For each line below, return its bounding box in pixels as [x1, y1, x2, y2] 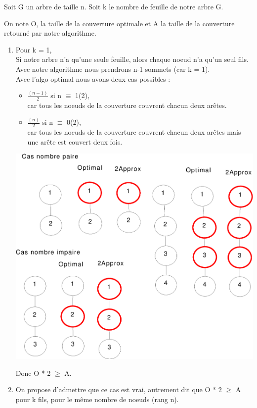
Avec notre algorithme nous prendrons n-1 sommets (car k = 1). [15, 63, 210, 74]
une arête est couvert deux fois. [27, 136, 123, 147]
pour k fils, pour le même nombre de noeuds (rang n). [15, 394, 179, 404]
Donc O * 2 [15, 367, 51, 378]
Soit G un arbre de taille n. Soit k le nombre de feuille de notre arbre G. [4, 1, 223, 11]
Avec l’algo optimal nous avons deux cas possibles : [15, 73, 171, 84]
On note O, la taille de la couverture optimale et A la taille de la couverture [4, 18, 235, 28]
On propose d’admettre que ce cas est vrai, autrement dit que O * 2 [15, 384, 222, 395]
